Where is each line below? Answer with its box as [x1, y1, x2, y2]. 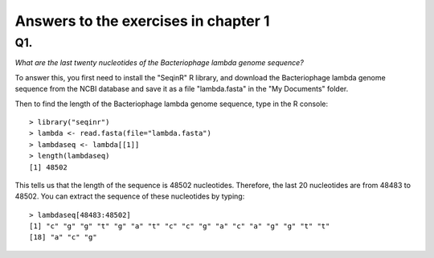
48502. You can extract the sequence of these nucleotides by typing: [14, 191, 245, 201]
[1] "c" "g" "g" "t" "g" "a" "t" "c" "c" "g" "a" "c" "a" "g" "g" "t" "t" [29, 222, 330, 231]
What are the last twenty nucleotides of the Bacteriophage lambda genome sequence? [14, 58, 305, 68]
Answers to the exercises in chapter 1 [14, 12, 270, 30]
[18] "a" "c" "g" [29, 233, 97, 242]
